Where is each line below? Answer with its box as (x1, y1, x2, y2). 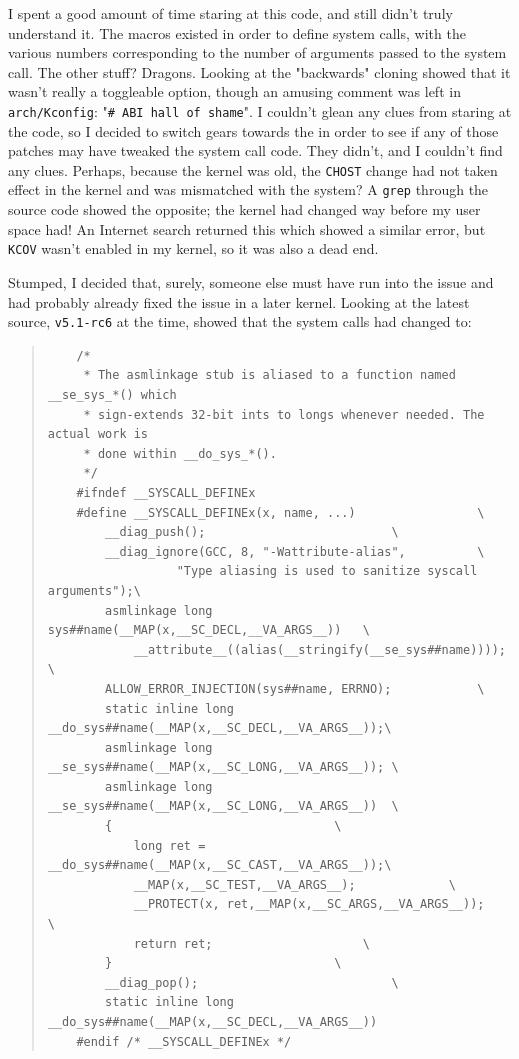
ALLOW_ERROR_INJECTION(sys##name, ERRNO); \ (105, 681, 485, 696)
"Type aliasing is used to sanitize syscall (176, 564, 478, 579)
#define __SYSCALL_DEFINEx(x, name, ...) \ (76, 505, 485, 520)
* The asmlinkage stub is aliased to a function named (83, 368, 456, 383)
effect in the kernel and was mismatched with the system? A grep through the (8, 179, 489, 200)
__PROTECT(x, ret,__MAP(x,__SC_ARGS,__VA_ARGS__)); (133, 897, 485, 912)
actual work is (47, 427, 149, 442)
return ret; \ (133, 936, 370, 951)
